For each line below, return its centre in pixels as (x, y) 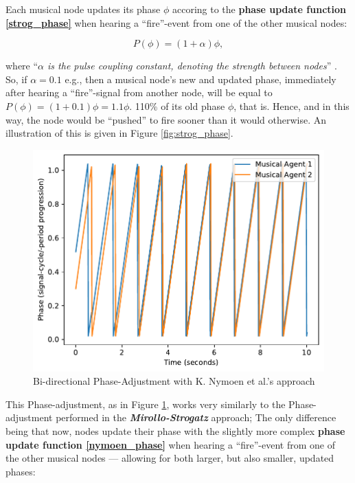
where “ (22, 66)
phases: (21, 471)
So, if (16, 79)
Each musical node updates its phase (83, 9)
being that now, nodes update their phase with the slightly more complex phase (175, 430)
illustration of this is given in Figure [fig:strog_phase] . (119, 133)
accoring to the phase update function (259, 9)
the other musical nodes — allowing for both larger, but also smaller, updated (170, 458)
